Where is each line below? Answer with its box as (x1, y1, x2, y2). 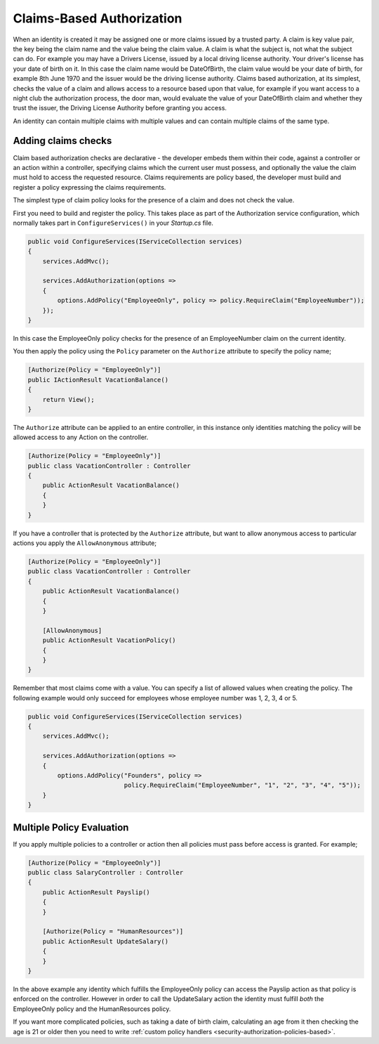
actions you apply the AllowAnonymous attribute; (13, 539, 157, 547)
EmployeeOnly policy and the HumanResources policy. (13, 1005, 171, 1013)
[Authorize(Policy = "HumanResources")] (42, 927, 184, 936)
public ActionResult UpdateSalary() (42, 937, 168, 945)
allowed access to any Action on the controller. (13, 433, 149, 442)
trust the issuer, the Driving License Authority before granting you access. (13, 104, 227, 112)
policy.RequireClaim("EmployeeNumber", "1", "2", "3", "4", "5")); (124, 781, 361, 790)
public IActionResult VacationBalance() (27, 376, 168, 384)
